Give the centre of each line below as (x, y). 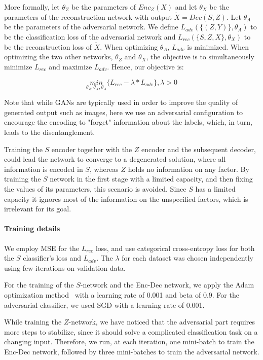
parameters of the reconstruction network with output (88, 16)
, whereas (104, 169)
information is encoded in (44, 169)
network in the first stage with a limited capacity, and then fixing (151, 179)
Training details (32, 228)
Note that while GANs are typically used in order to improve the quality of (121, 102)
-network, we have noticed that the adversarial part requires (162, 322)
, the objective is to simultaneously (200, 57)
